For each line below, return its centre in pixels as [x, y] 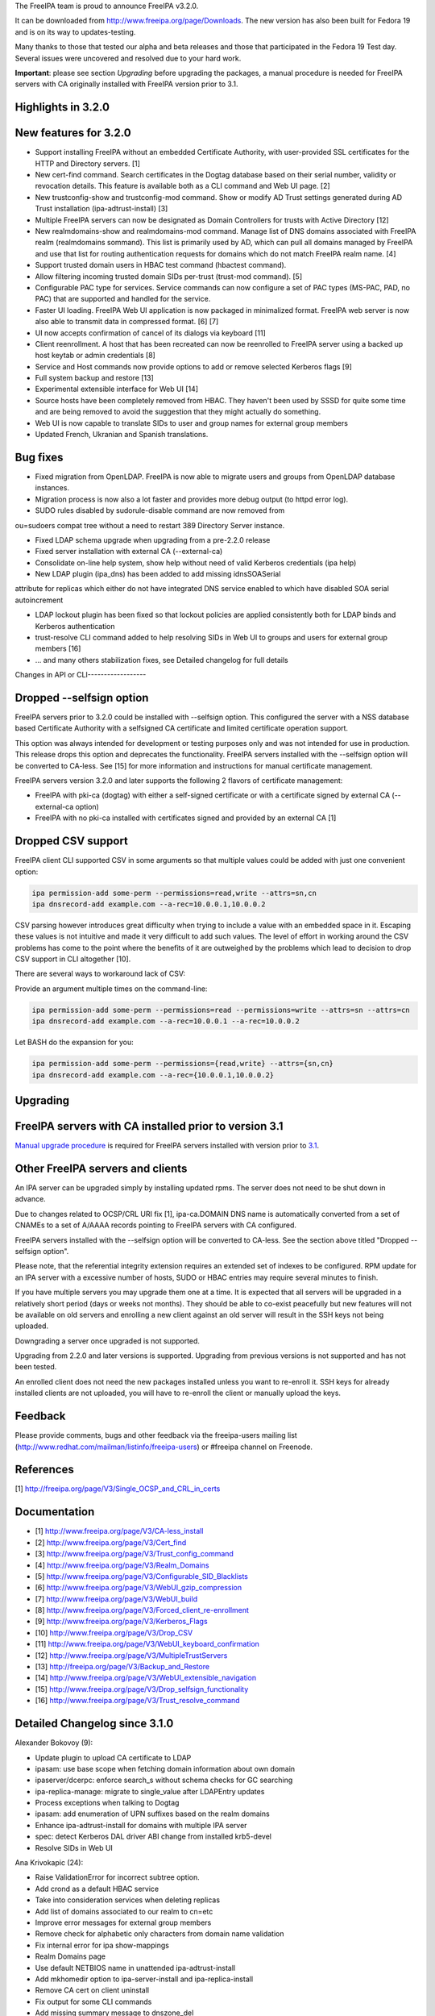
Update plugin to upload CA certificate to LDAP [113, 1757]
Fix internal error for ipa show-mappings [102, 1945]
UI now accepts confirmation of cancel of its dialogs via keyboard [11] [150, 333]
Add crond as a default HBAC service [97, 1889]
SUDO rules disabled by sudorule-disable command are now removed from [160, 510]
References [44, 1470]
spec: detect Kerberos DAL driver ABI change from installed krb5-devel [153, 1837]
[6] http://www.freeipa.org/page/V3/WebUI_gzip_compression [138, 1588]
